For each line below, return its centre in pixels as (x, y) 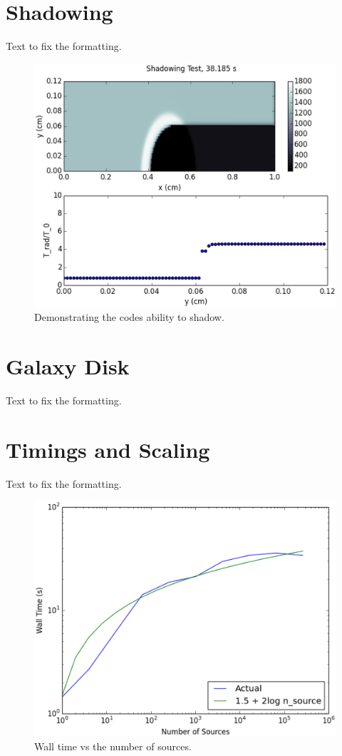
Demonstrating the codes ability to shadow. (129, 317)
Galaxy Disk (68, 366)
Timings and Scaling (108, 449)
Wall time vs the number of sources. (113, 746)
